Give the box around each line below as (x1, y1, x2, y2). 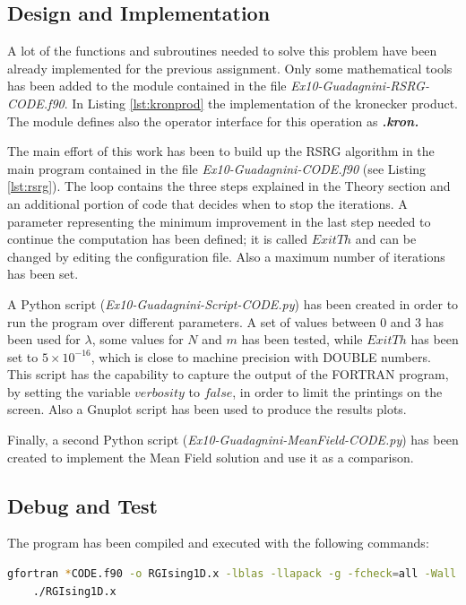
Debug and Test (7, 491, 158, 519)
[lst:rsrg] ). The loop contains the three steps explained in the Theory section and (7, 177, 451, 195)
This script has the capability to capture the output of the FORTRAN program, (7, 365, 449, 384)
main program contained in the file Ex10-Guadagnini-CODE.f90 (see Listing (7, 159, 427, 177)
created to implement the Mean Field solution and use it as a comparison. (7, 447, 414, 466)
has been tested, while (241, 330, 363, 349)
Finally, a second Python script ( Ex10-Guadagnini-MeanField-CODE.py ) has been (7, 430, 459, 449)
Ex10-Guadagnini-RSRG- (290, 76, 429, 95)
